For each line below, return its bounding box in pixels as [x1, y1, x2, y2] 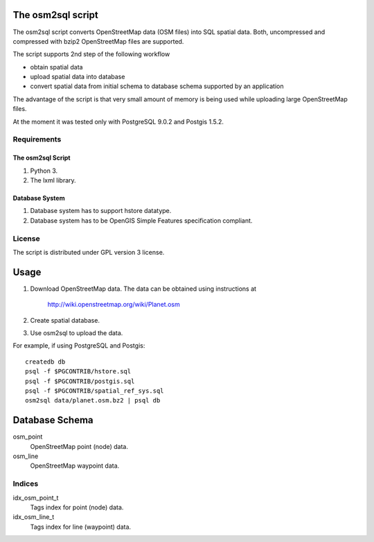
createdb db [25, 357, 66, 366]
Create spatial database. [30, 316, 100, 324]
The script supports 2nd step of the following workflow [12, 50, 170, 58]
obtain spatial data [30, 62, 83, 71]
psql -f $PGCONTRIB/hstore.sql [25, 368, 132, 375]
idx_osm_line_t [12, 513, 55, 521]
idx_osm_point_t [12, 493, 59, 502]
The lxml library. [30, 176, 76, 184]
